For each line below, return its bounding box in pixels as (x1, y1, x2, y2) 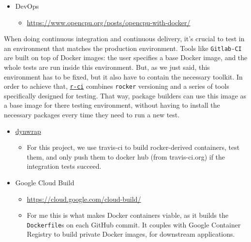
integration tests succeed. (27, 161, 102, 171)
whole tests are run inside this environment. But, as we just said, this (4, 62, 210, 72)
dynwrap (15, 126, 41, 136)
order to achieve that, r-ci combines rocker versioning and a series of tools (4, 81, 229, 91)
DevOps (15, 1, 39, 11)
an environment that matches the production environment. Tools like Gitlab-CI (4, 43, 242, 53)
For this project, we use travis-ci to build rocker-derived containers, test (27, 142, 240, 152)
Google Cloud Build (15, 177, 74, 188)
